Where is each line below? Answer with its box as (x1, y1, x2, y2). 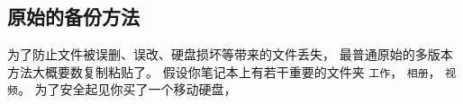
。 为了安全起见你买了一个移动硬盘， (17, 80, 237, 99)
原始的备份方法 (7, 3, 140, 30)
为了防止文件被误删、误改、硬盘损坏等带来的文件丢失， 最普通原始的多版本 (7, 45, 453, 64)
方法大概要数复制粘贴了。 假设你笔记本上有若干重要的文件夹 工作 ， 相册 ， (7, 62, 441, 81)
